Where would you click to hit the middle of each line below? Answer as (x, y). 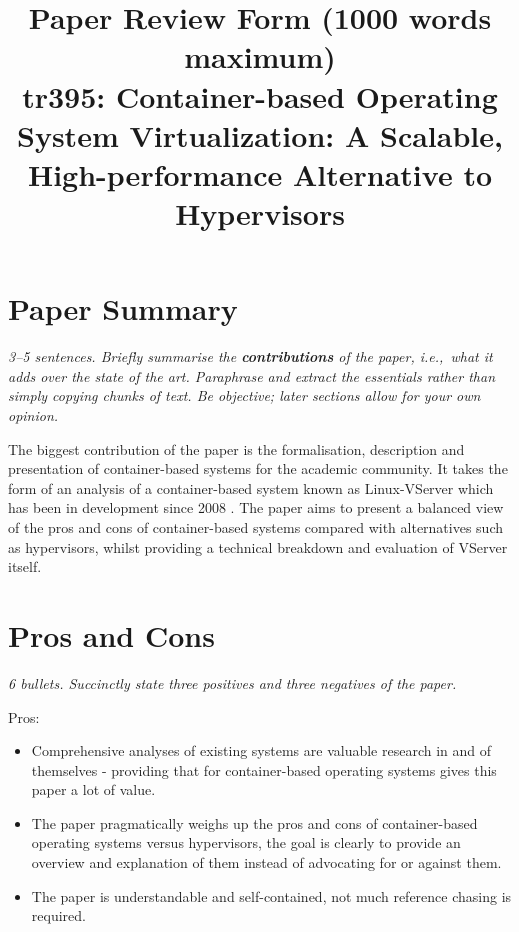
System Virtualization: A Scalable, (260, 134)
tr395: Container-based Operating (260, 95)
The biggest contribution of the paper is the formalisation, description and (236, 448)
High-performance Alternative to (260, 173)
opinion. (33, 415)
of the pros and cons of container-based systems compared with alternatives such (256, 527)
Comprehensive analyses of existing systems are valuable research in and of (261, 750)
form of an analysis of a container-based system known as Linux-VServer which (251, 487)
